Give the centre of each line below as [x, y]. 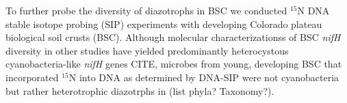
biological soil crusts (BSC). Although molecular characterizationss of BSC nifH [173, 37]
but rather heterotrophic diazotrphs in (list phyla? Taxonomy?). [140, 90]
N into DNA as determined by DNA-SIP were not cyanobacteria [204, 77]
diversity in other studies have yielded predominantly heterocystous [147, 50]
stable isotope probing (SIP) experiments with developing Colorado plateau [164, 24]
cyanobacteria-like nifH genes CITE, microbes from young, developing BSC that [174, 64]
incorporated [32, 77]
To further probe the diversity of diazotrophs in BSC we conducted [146, 10]
